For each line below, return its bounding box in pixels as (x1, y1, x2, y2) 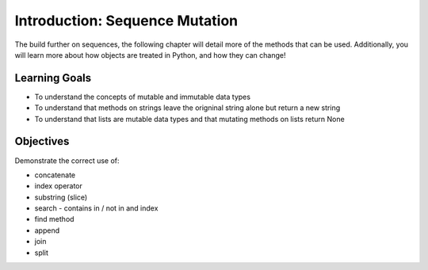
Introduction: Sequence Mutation (14, 12, 239, 29)
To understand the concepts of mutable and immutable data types (34, 92, 251, 101)
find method (34, 215, 75, 224)
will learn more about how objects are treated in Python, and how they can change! (14, 50, 286, 59)
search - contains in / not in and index (34, 203, 159, 213)
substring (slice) (34, 192, 88, 202)
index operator (34, 181, 83, 191)
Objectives (14, 135, 70, 148)
